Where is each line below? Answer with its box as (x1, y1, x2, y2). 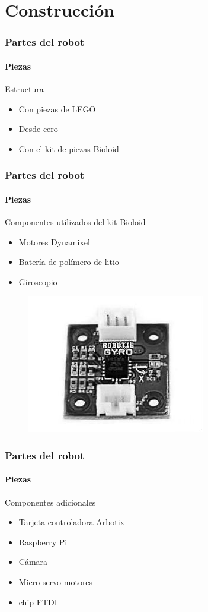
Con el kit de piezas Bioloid (18, 142, 119, 154)
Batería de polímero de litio (18, 255, 119, 268)
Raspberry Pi (18, 535, 68, 548)
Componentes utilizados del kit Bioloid (5, 216, 146, 228)
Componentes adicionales (5, 496, 96, 508)
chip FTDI (18, 595, 57, 608)
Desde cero (18, 122, 58, 135)
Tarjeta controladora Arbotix (18, 516, 125, 528)
